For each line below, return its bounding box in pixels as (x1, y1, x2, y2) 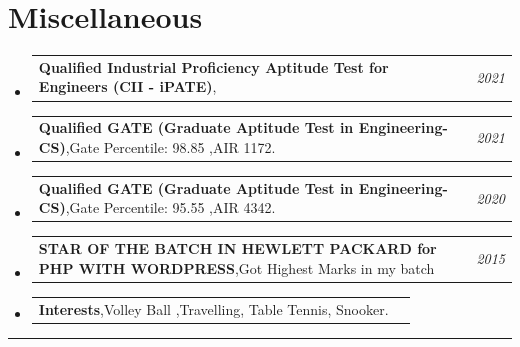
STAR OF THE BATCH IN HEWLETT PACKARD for (38, 238, 437, 259)
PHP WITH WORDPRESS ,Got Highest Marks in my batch (38, 257, 435, 278)
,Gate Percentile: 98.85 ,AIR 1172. (65, 136, 276, 157)
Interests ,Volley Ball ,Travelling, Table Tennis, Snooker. (38, 298, 389, 319)
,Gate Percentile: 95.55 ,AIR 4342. (65, 197, 276, 218)
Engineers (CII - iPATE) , (38, 76, 217, 97)
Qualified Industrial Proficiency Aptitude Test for (38, 56, 389, 77)
